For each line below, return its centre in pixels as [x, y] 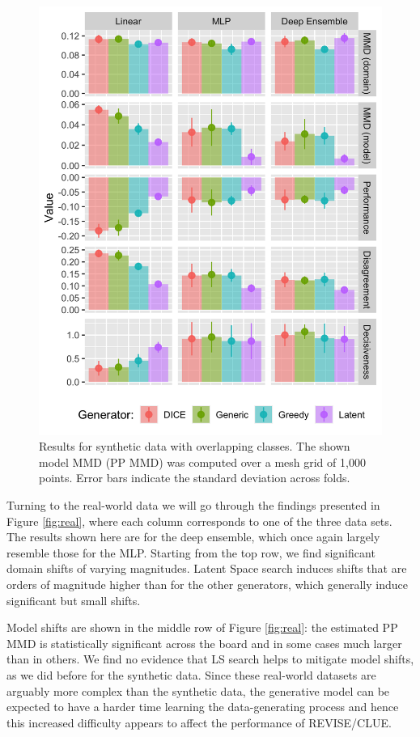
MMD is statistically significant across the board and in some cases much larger [204, 643]
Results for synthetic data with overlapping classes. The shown [195, 446]
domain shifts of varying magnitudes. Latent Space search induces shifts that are [207, 568]
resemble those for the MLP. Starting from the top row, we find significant [191, 552]
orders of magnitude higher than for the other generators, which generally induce [207, 584]
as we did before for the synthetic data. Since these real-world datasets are [191, 674]
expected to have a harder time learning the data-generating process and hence [203, 707]
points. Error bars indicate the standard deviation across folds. [195, 478]
